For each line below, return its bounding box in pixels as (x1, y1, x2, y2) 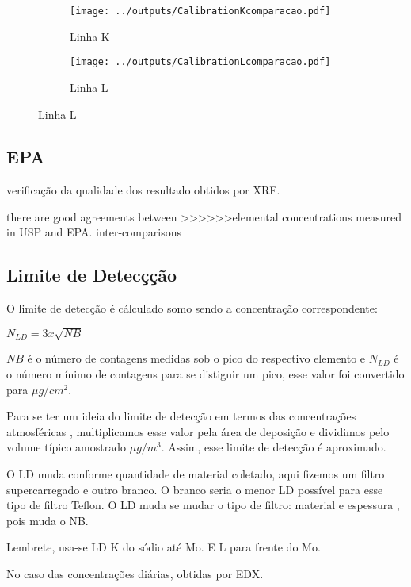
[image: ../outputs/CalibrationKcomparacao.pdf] (70, 6, 331, 17)
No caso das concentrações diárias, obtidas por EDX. (6, 565, 264, 581)
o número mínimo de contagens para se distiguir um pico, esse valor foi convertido (6, 366, 405, 382)
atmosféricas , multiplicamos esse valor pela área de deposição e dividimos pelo (6, 423, 390, 439)
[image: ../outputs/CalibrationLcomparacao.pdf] (70, 56, 331, 68)
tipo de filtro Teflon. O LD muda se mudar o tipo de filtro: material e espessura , (6, 497, 400, 513)
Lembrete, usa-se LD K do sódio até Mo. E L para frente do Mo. (6, 539, 321, 555)
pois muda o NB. (6, 512, 89, 528)
